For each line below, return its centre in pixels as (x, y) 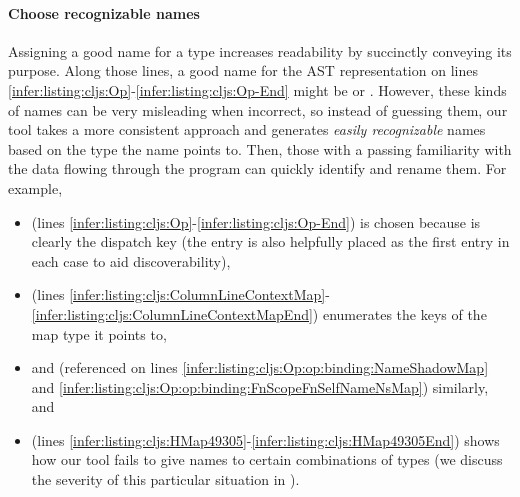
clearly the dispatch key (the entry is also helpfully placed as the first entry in (270, 241)
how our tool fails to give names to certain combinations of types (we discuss (267, 459)
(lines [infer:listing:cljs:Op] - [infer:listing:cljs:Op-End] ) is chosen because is (256, 221)
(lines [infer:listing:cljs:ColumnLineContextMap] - (180, 294)
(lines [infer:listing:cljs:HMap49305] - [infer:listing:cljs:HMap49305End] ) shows (265, 439)
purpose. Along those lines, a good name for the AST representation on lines (243, 70)
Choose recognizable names (104, 12)
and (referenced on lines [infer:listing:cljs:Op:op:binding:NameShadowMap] (260, 367)
